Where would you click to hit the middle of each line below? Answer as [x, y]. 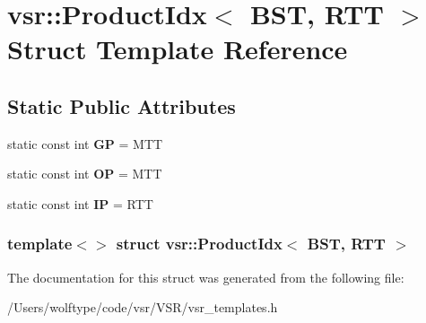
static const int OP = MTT [85, 174]
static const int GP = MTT [85, 143]
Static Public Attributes [122, 105]
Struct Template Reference [178, 49]
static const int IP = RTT [80, 203]
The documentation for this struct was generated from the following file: [206, 277]
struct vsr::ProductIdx [199, 244]
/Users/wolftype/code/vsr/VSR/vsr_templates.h [143, 307]
